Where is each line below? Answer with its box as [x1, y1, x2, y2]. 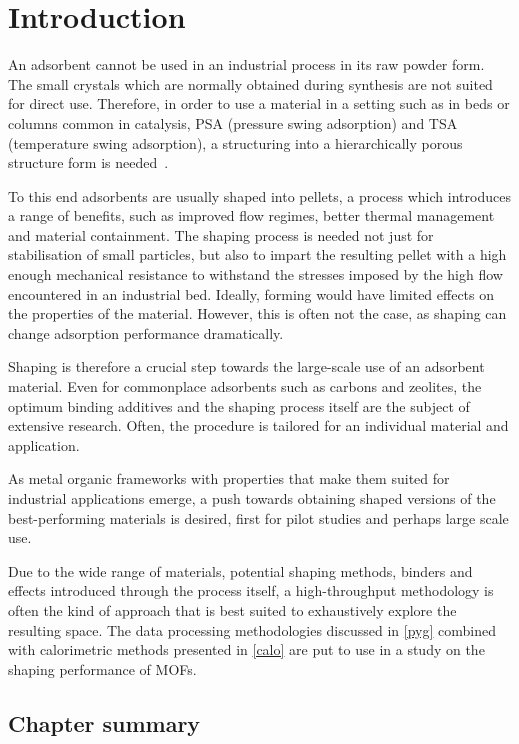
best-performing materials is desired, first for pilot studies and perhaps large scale [8, 507, 509, 528]
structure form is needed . [8, 152, 169, 173]
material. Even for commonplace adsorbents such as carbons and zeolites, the [8, 376, 482, 397]
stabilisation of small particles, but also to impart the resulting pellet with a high [8, 244, 507, 265]
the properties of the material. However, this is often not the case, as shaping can [8, 303, 507, 324]
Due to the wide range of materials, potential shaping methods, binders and [8, 560, 473, 581]
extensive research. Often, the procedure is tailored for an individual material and [8, 415, 509, 436]
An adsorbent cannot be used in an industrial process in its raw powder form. [8, 54, 485, 75]
